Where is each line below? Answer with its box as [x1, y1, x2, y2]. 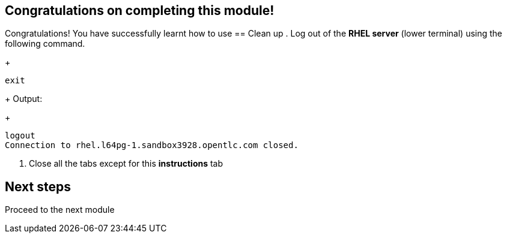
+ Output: [5, 94, 43, 104]
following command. [5, 38, 85, 49]
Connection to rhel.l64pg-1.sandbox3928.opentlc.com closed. [5, 140, 299, 150]
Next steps [5, 179, 71, 194]
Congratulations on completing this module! [5, 3, 275, 18]
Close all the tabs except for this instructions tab [29, 158, 223, 169]
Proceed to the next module [5, 204, 115, 215]
